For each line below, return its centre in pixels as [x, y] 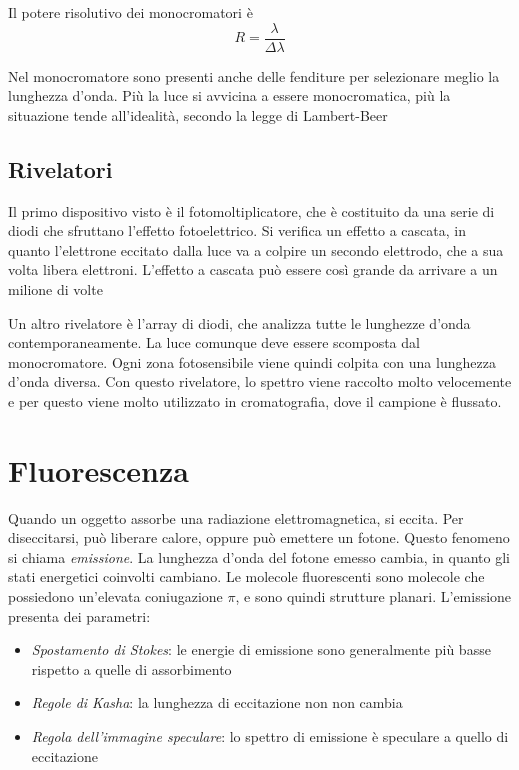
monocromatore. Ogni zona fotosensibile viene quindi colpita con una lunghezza [252, 361]
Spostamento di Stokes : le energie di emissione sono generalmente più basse [261, 649]
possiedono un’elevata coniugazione [115, 596]
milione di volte [55, 289]
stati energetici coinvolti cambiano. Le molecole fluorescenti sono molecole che [246, 576]
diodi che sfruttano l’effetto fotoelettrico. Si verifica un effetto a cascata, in [237, 230]
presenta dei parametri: [79, 615]
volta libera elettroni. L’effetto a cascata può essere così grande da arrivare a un [253, 269]
